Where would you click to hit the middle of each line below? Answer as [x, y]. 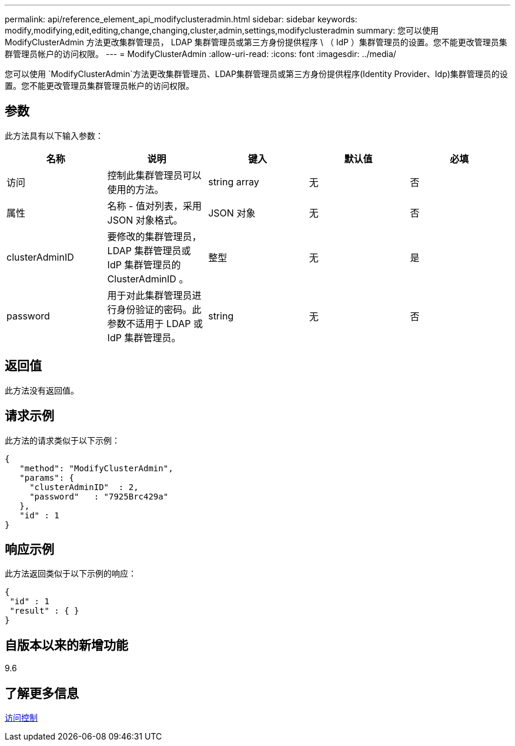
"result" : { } [44, 611]
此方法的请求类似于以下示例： [62, 440]
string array [234, 181]
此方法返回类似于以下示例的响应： [71, 574]
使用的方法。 [136, 189]
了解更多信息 [42, 693]
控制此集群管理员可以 [154, 175]
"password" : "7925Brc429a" [99, 496]
